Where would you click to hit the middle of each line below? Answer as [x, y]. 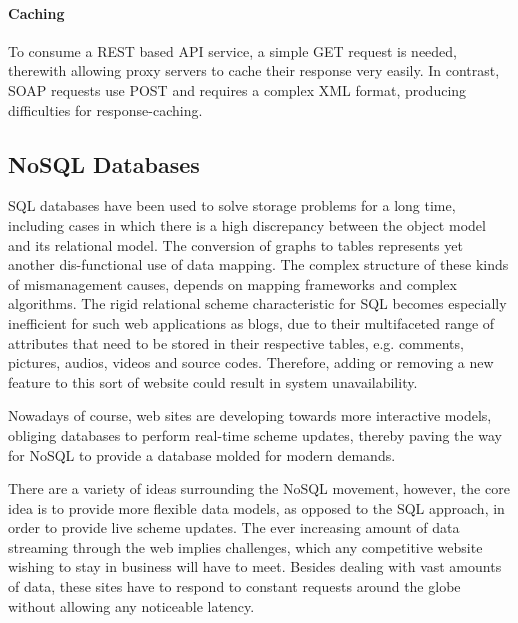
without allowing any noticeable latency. [131, 605]
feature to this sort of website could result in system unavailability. [213, 381]
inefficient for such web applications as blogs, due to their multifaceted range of [251, 322]
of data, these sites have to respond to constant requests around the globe [234, 586]
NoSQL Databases [104, 163]
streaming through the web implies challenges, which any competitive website [245, 546]
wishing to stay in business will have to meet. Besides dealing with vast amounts [255, 566]
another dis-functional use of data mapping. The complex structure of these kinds [258, 264]
